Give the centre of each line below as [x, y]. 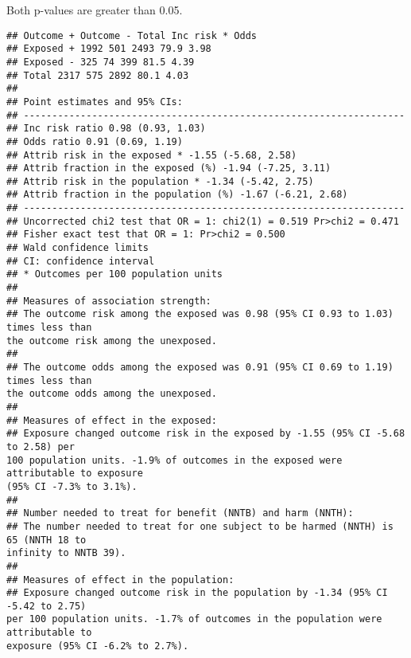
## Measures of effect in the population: [120, 580]
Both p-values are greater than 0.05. [95, 10]
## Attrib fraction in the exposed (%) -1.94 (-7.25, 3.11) [169, 168]
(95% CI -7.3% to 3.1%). [72, 486]
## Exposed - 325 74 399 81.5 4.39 [101, 62]
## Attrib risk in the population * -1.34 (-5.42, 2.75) [160, 181]
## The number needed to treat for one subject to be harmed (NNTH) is [200, 526]
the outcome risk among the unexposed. [112, 341]
